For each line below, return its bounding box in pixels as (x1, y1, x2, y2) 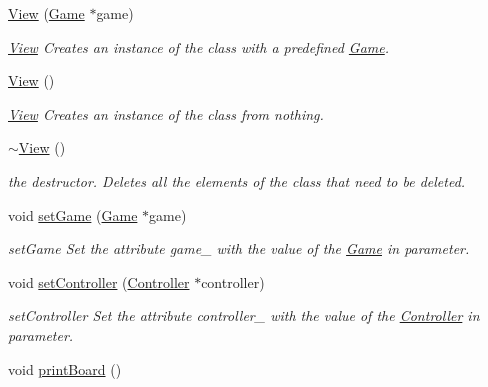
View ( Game (8, 3, 85, 23)
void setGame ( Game (8, 204, 138, 225)
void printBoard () (8, 358, 122, 379)
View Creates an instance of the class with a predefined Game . (8, 36, 390, 57)
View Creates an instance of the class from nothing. (8, 103, 324, 124)
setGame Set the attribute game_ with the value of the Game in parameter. (8, 238, 470, 259)
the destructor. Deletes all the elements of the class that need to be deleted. (8, 170, 466, 191)
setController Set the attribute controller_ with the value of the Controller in (8, 305, 480, 326)
